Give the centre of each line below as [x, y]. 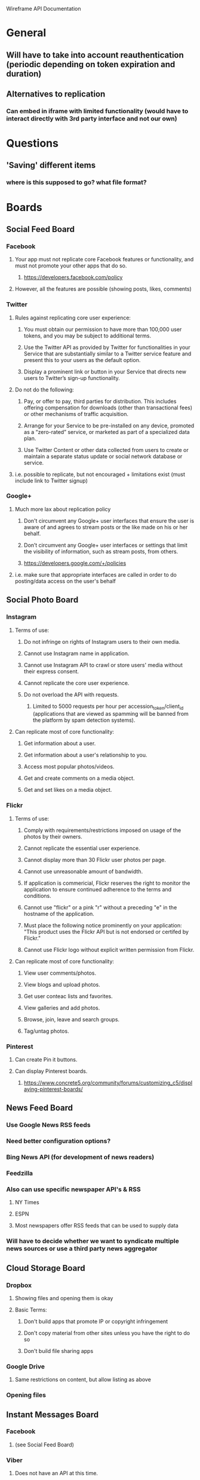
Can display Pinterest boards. [51, 1071]
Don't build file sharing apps [59, 1351]
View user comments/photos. [60, 973]
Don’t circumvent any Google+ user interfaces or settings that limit [106, 545]
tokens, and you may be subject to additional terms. [87, 336]
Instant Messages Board [53, 1414]
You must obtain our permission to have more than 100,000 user [103, 329]
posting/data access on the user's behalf [65, 581]
